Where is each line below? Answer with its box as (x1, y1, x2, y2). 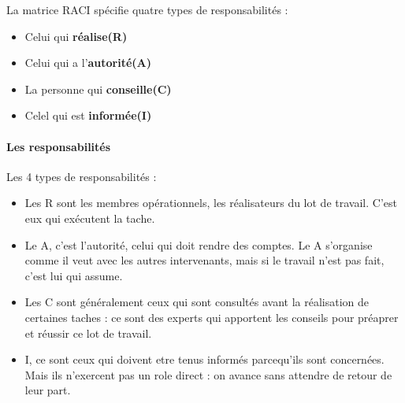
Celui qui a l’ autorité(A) (24, 54, 152, 71)
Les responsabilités (6, 138, 111, 154)
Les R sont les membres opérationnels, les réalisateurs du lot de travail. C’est (24, 194, 397, 211)
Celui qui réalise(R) (24, 28, 128, 44)
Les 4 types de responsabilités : (6, 168, 157, 184)
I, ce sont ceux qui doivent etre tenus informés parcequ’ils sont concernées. (24, 351, 385, 368)
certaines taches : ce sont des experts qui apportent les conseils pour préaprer (24, 309, 399, 325)
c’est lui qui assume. (24, 267, 123, 283)
